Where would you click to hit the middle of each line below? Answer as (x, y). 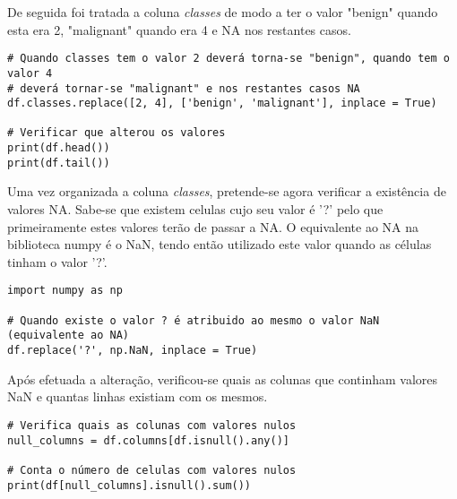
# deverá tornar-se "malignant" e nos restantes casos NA (184, 88)
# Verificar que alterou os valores (116, 133)
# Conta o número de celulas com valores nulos (152, 470)
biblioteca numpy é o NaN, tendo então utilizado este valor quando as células (220, 244)
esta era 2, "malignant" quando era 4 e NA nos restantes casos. (179, 29)
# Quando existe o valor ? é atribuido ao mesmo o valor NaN (194, 320)
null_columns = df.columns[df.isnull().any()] (148, 440)
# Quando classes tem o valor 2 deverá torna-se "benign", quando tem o (228, 59)
